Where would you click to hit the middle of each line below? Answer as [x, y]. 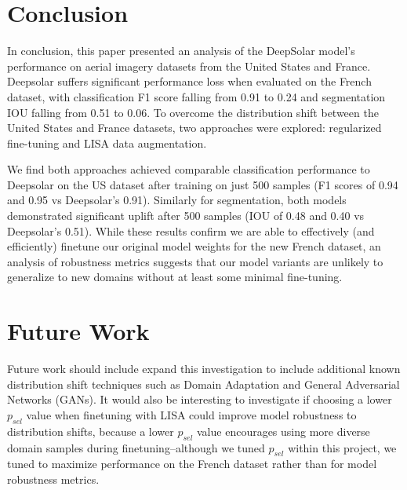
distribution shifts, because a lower [91, 431]
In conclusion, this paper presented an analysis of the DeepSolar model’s [181, 51]
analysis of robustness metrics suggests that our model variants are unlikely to [195, 261]
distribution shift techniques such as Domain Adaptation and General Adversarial [203, 384]
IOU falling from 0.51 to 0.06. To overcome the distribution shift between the [193, 112]
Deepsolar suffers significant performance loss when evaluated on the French [189, 81]
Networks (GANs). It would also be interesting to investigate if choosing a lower [200, 399]
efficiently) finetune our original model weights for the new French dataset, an [194, 246]
